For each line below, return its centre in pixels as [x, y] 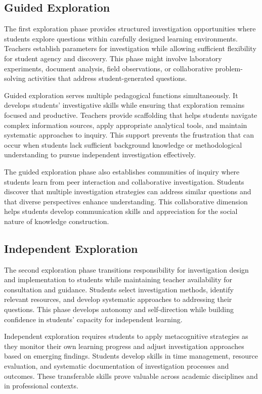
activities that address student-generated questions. [107, 78]
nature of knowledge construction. [57, 221]
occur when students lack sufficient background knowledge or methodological [123, 144]
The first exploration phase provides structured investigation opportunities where [130, 29]
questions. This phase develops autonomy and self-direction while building [119, 309]
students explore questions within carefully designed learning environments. [121, 38]
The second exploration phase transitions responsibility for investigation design [126, 269]
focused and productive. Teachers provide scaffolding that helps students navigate [131, 115]
